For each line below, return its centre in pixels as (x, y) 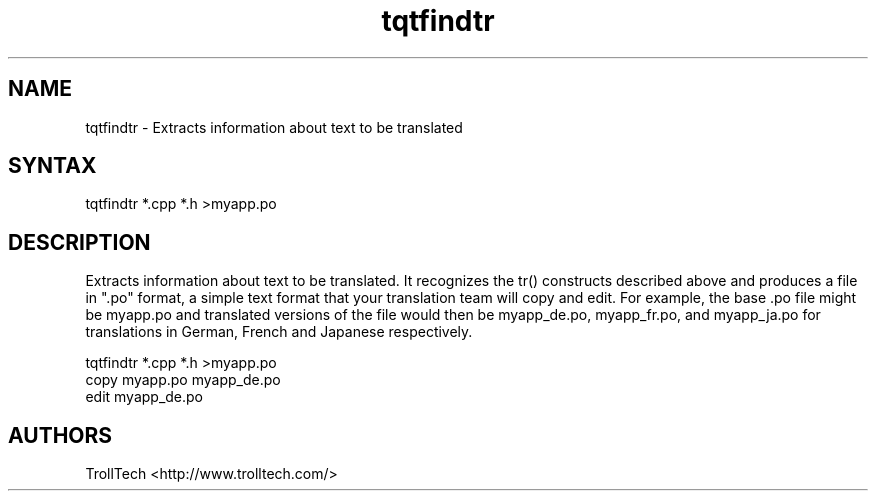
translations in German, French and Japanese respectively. (279, 332)
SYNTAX (52, 166)
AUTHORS (60, 435)
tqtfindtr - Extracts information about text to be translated (274, 127)
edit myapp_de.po (144, 397)
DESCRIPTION (79, 242)
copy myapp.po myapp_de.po (183, 380)
